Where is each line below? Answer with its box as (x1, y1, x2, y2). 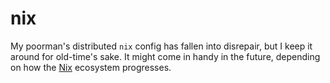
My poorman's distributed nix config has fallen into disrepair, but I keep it (10, 40, 313, 52)
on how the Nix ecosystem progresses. (10, 61, 172, 73)
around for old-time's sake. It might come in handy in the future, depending (10, 50, 321, 62)
